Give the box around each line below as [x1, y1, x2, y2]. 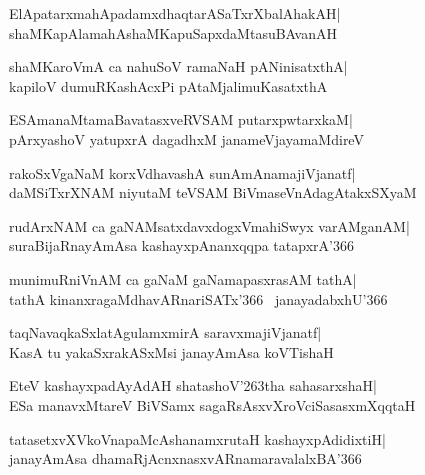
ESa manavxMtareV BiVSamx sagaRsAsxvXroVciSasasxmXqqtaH [9, 394, 416, 415]
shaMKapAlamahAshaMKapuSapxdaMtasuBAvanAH [9, 22, 337, 43]
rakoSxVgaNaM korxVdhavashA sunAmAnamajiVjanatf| [9, 162, 356, 183]
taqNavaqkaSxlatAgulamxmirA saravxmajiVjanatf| [9, 322, 322, 343]
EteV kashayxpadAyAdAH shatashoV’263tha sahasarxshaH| [9, 375, 377, 396]
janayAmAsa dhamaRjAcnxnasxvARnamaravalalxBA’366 [9, 448, 362, 469]
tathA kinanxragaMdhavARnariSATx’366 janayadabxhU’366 [9, 288, 388, 309]
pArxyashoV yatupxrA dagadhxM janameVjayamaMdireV [9, 128, 364, 149]
